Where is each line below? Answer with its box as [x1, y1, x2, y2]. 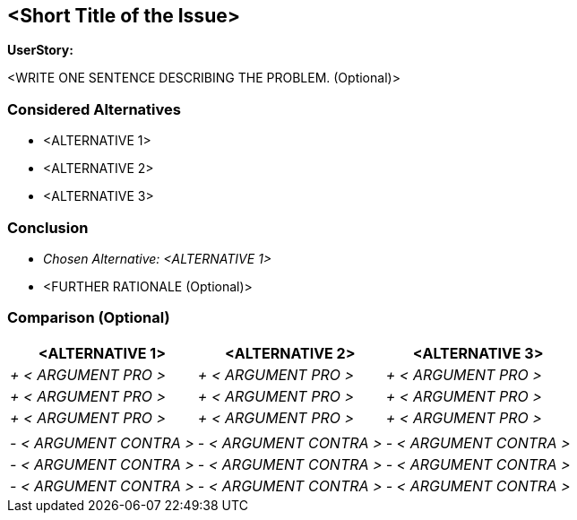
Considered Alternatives [7, 100, 181, 118]
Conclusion [7, 218, 89, 237]
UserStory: [7, 42, 73, 58]
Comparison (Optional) [7, 308, 170, 327]
